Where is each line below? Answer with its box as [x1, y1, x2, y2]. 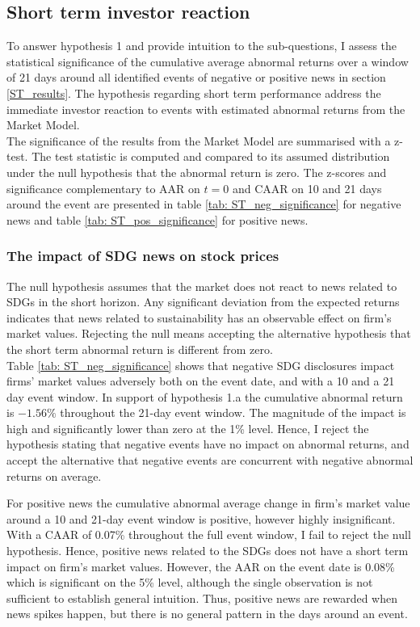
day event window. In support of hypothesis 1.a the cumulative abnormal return [6, 388, 403, 405]
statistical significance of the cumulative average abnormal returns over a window [6, 53, 409, 69]
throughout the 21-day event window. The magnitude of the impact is [60, 404, 406, 421]
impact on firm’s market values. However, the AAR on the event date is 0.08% [6, 558, 395, 574]
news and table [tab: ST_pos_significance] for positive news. [6, 211, 309, 228]
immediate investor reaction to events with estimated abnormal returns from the [6, 100, 405, 117]
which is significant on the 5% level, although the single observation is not [6, 574, 373, 591]
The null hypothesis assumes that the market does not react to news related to [6, 277, 397, 294]
